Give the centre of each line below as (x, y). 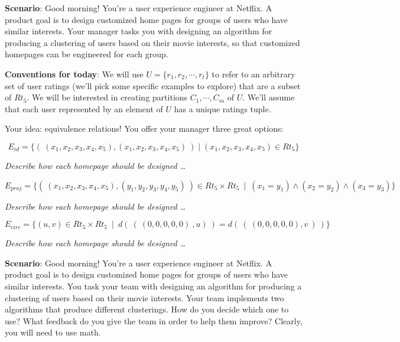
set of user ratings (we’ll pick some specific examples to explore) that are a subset (153, 85)
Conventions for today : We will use (74, 74)
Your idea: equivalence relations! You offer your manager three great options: (144, 128)
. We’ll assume (269, 97)
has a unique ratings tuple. (222, 108)
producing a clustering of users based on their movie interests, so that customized (152, 42)
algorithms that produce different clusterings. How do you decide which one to (147, 309)
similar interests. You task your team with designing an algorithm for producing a (153, 286)
